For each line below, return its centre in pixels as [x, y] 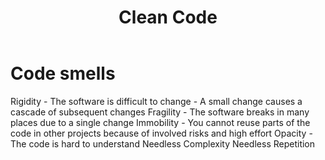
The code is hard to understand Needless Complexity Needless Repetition [163, 143]
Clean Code [168, 17]
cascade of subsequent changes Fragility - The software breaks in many [160, 112]
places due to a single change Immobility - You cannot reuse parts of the [160, 122]
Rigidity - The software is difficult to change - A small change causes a [156, 101]
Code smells [63, 73]
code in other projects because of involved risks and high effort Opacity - [161, 133]
